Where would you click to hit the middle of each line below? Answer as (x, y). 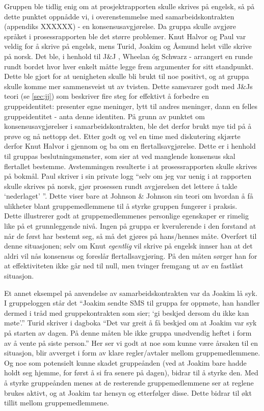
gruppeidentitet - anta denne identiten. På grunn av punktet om (104, 116)
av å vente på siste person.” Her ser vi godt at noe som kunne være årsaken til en (131, 342)
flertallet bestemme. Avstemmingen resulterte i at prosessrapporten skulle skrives (131, 166)
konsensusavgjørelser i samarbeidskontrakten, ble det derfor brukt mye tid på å (128, 126)
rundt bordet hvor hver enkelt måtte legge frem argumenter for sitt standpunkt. (129, 66)
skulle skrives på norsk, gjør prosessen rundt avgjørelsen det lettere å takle (121, 186)
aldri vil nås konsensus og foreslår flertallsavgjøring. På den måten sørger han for (131, 255)
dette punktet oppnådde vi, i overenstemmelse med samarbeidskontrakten (119, 16)
